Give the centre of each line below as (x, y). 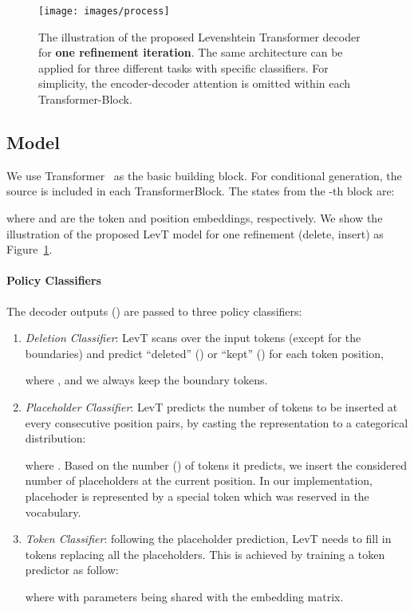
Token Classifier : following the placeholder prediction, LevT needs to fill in (208, 539)
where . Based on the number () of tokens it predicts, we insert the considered (216, 464)
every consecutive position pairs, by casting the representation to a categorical (217, 422)
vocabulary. (53, 512)
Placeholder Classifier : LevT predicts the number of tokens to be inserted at (211, 406)
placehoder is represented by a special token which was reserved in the (197, 496)
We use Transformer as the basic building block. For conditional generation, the (204, 175)
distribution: (55, 438)
